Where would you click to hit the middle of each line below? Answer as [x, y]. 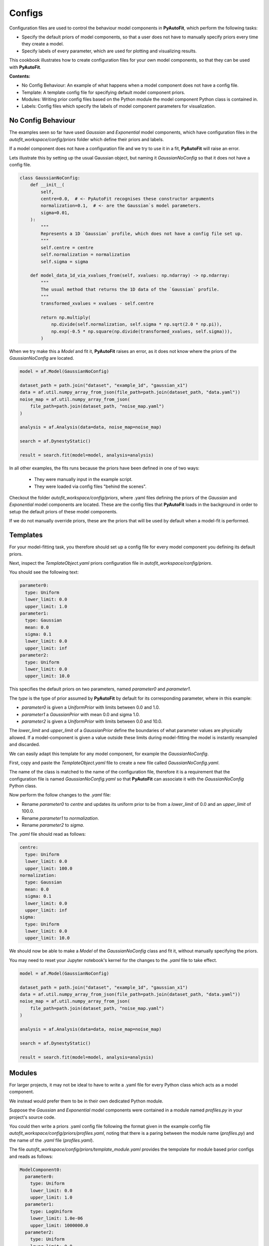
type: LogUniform [51, 1211]
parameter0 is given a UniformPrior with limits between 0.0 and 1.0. [91, 707]
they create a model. [43, 44]
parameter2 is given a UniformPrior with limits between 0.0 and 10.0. [92, 721]
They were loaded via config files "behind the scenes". [90, 486]
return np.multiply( [66, 317]
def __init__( [47, 185]
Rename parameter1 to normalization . [60, 818]
